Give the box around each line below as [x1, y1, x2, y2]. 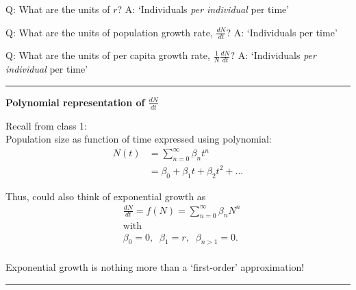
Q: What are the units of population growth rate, [5, 25, 213, 39]
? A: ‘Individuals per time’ [226, 25, 338, 39]
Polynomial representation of [5, 95, 145, 109]
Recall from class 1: [5, 118, 87, 132]
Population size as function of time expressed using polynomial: [5, 132, 272, 146]
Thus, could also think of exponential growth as [5, 189, 206, 203]
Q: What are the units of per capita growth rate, [5, 48, 210, 62]
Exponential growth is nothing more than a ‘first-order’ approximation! [5, 260, 305, 274]
